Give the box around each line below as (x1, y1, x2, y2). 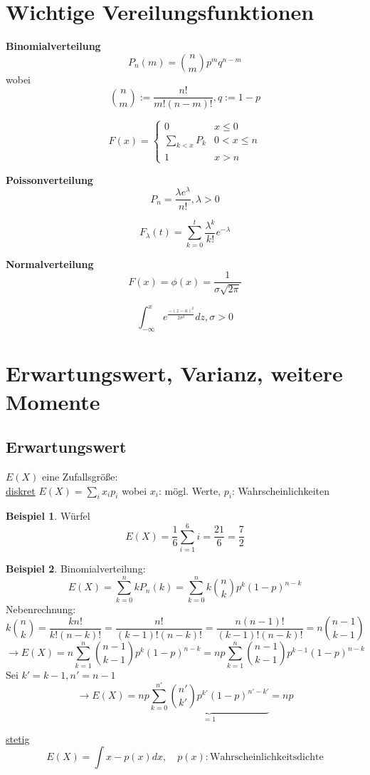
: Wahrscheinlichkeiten (232, 483, 330, 498)
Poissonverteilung (6, 172, 93, 187)
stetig (6, 731, 30, 746)
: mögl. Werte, (159, 483, 221, 498)
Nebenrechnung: (6, 601, 76, 616)
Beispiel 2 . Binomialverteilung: (6, 561, 146, 576)
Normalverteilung (6, 256, 94, 271)
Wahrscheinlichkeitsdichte (210, 752, 324, 763)
